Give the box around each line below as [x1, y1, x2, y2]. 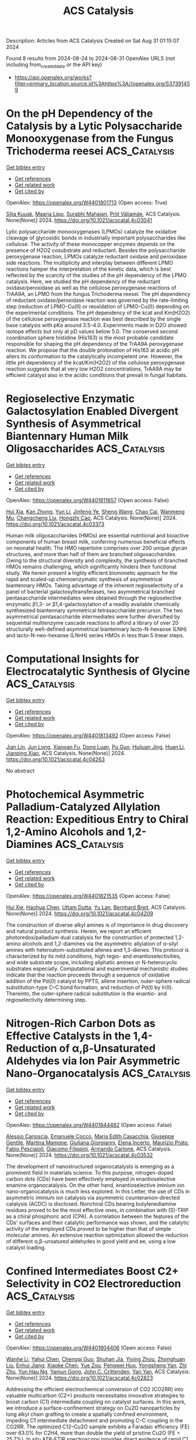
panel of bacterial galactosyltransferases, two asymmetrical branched [6, 588, 175, 595]
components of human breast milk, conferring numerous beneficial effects [6, 538, 185, 545]
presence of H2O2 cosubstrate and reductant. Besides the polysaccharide [6, 247, 185, 254]
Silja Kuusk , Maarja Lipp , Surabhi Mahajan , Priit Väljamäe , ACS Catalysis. [6, 210, 181, 217]
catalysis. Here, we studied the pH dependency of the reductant [6, 278, 161, 285]
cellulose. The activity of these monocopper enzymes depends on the [6, 240, 175, 247]
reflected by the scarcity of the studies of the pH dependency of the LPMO [6, 271, 187, 278]
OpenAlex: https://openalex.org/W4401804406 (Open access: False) [6, 1344, 173, 1351]
